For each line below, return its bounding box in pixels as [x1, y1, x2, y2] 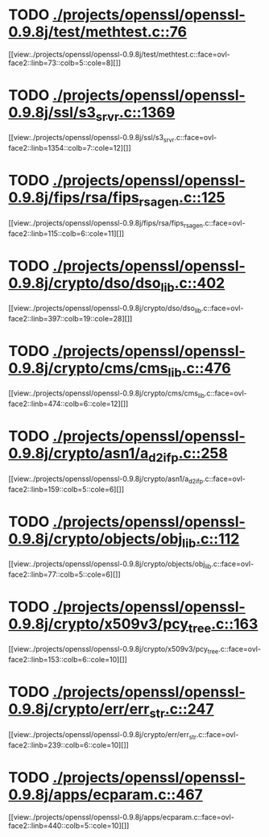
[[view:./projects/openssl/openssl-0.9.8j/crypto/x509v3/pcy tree [8, 644, 219, 656]
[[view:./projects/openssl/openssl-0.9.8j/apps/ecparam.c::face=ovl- [8, 812, 235, 822]
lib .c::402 [160, 274, 226, 295]
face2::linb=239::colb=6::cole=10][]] [8, 740, 129, 750]
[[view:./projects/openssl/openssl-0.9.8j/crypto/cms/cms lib [8, 388, 205, 400]
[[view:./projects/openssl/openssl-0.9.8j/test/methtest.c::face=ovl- [8, 49, 231, 59]
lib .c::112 [182, 529, 240, 551]
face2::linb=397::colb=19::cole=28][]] [8, 313, 133, 323]
